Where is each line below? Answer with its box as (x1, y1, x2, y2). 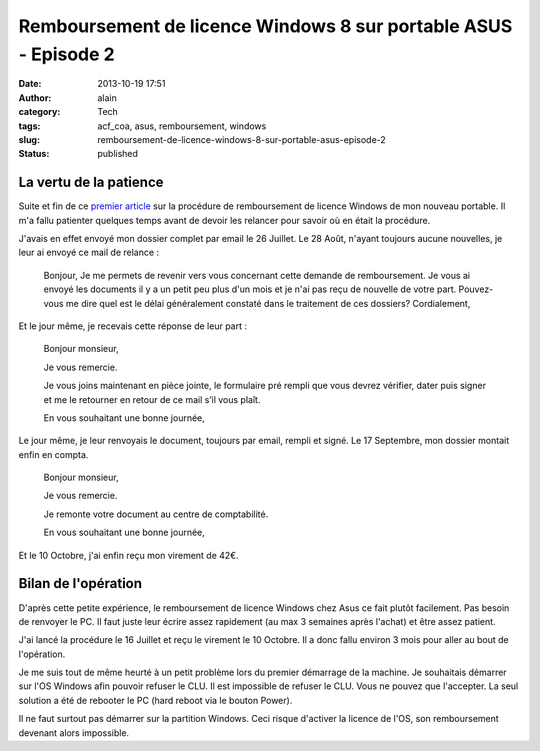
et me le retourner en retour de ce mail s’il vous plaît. (43, 393, 261, 405)
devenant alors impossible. (18, 726, 130, 739)
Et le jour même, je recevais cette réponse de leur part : (18, 320, 248, 332)
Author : (18, 91, 52, 104)
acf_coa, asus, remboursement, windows (97, 120, 267, 132)
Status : (18, 148, 50, 160)
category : (18, 106, 61, 118)
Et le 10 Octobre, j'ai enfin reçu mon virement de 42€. (18, 549, 239, 561)
